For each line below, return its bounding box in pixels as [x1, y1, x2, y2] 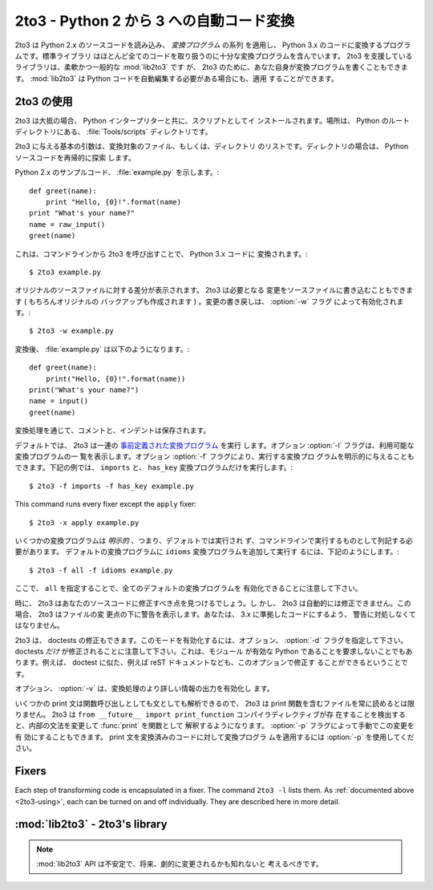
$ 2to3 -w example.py [29, 326, 114, 336]
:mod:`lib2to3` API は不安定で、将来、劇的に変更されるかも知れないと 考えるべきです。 [36, 859, 324, 869]
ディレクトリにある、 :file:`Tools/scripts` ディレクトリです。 [14, 127, 212, 136]
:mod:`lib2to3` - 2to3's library [14, 818, 168, 831]
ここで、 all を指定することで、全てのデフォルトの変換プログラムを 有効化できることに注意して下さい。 [14, 584, 362, 593]
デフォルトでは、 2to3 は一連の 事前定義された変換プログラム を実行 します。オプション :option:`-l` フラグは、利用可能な [14, 440, 415, 450]
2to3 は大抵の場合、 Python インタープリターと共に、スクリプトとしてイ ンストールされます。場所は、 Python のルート [14, 115, 411, 125]
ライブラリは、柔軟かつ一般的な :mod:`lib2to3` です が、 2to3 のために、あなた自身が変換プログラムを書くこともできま [14, 63, 408, 72]
